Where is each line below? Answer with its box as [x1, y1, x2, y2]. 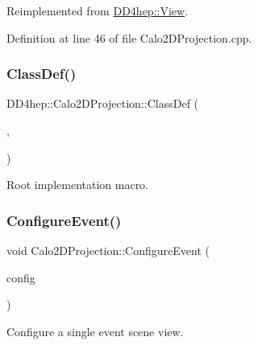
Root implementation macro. [6, 176, 149, 193]
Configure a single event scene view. [6, 322, 184, 339]
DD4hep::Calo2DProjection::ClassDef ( [6, 95, 199, 112]
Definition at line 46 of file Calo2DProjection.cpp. [6, 29, 252, 46]
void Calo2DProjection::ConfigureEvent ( [6, 242, 210, 258]
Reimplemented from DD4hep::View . [6, 2, 189, 18]
